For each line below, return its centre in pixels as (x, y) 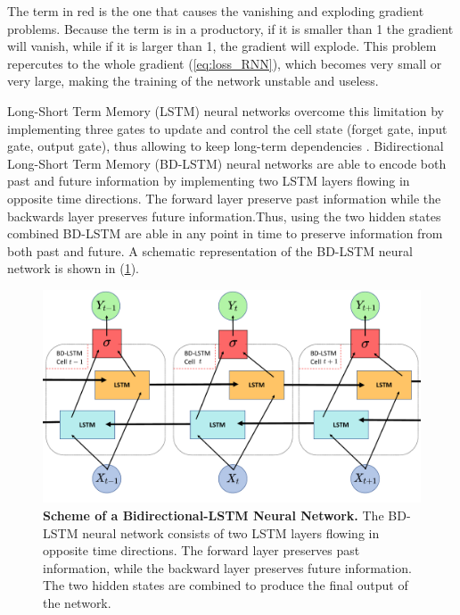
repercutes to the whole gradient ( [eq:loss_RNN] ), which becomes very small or (225, 63)
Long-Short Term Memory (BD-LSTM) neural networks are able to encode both (227, 163)
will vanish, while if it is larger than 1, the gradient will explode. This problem (222, 46)
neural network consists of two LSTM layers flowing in (231, 532)
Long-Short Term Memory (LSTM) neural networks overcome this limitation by (226, 110)
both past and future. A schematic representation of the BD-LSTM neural (210, 250)
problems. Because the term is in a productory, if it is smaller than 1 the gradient (230, 28)
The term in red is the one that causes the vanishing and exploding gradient (216, 11)
